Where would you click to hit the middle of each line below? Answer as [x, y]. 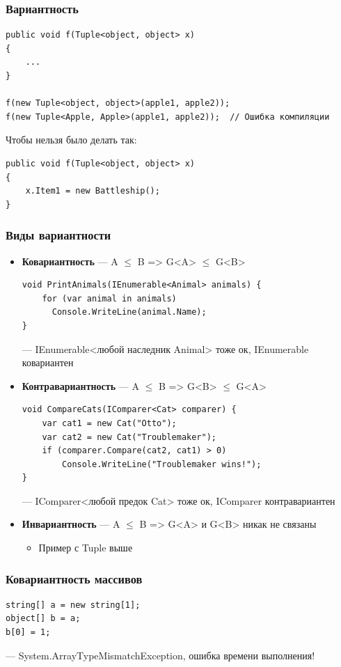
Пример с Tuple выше [86, 548]
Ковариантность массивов [74, 578]
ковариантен [48, 362]
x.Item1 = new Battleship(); [93, 191]
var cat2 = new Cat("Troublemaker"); [129, 437]
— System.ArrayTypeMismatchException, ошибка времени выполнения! [160, 655]
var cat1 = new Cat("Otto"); [109, 423]
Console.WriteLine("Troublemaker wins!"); [162, 464]
